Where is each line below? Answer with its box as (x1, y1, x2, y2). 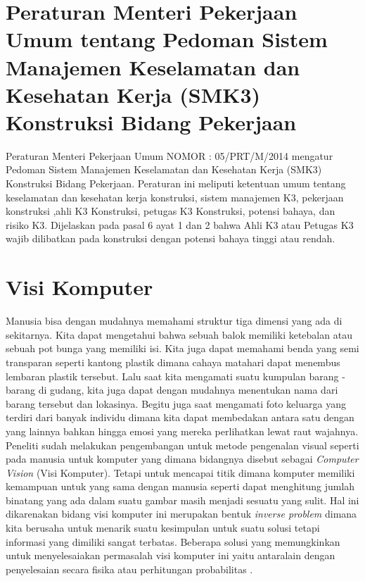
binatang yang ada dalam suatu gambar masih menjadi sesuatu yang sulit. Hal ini (6, 492, 359, 507)
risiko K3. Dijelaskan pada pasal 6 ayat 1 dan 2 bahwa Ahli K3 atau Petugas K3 (6, 217, 354, 232)
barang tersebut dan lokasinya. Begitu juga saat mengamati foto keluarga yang (6, 396, 346, 411)
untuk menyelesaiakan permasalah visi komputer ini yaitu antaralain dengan (6, 548, 335, 563)
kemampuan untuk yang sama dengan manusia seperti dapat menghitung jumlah (6, 479, 355, 494)
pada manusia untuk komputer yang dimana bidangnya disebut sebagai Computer (6, 451, 359, 466)
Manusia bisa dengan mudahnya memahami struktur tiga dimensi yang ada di (6, 313, 342, 328)
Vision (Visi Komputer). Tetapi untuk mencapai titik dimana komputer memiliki (6, 465, 355, 480)
